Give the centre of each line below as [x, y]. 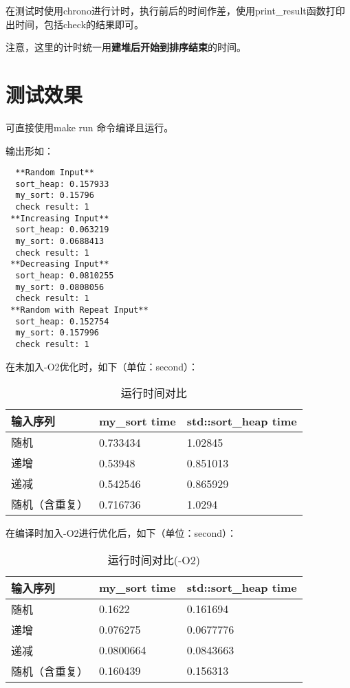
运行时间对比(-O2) [154, 559]
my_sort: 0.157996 [57, 333]
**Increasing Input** [60, 218]
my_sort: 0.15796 [55, 196]
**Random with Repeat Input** [79, 310]
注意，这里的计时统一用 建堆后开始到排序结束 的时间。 [126, 47]
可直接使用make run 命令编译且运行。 [90, 127]
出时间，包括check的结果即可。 [75, 24]
